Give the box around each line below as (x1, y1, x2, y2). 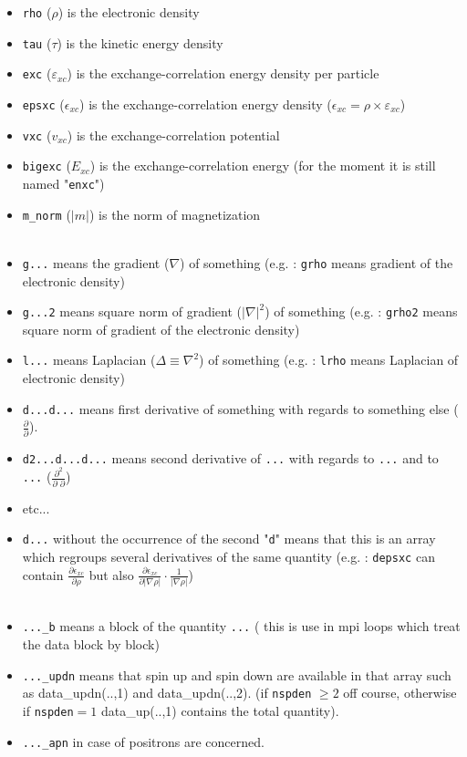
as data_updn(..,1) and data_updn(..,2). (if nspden (22, 683, 312, 702)
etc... (22, 498, 50, 517)
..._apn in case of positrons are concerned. (22, 731, 265, 751)
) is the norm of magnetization (88, 204, 261, 223)
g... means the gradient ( (22, 253, 170, 272)
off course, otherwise (343, 683, 457, 702)
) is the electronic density (57, 3, 200, 21)
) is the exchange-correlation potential (67, 125, 280, 144)
